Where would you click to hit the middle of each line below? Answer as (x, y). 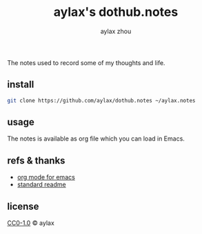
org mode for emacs (46, 177)
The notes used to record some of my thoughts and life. (86, 62)
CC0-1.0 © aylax (31, 223)
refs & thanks (36, 160)
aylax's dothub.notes (116, 12)
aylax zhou (116, 31)
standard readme (42, 185)
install (21, 85)
